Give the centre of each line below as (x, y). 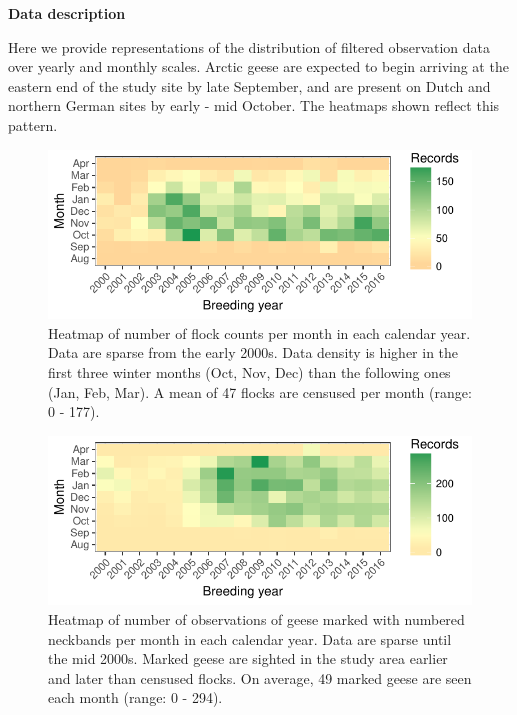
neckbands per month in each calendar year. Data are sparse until (250, 638)
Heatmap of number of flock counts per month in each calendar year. (259, 332)
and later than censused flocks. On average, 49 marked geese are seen (260, 677)
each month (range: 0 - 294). (135, 697)
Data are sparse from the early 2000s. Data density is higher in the (253, 352)
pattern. (33, 124)
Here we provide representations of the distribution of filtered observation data (249, 46)
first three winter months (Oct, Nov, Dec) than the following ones (249, 371)
